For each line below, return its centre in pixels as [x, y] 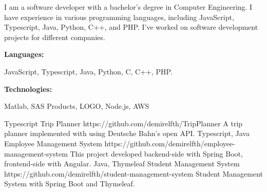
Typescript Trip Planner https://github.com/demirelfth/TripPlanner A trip [123, 123]
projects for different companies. [55, 37]
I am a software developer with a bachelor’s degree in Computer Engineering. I [128, 7]
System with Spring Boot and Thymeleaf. [70, 184]
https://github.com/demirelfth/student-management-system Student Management [133, 173]
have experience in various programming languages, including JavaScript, [119, 17]
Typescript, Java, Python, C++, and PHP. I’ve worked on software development [131, 27]
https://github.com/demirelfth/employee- [170, 143]
